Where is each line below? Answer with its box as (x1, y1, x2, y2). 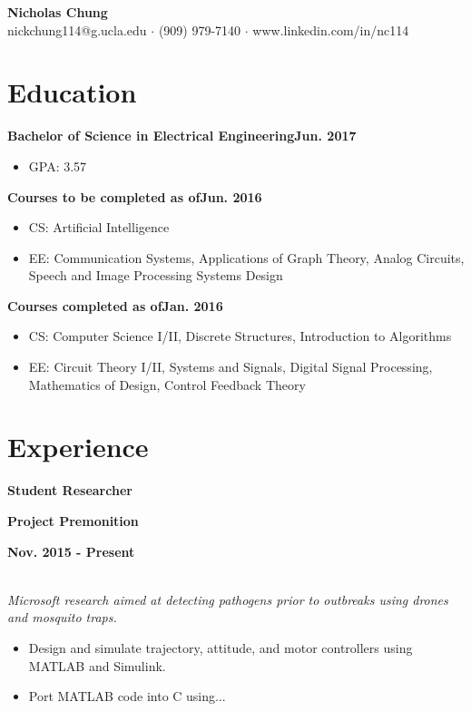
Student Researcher (7, 481, 132, 500)
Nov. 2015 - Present (7, 541, 135, 560)
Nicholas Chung (7, 3, 108, 21)
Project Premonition (7, 511, 139, 530)
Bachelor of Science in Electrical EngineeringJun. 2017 (7, 126, 357, 145)
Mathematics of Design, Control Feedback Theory (28, 375, 306, 394)
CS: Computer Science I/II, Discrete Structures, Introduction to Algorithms (28, 326, 452, 346)
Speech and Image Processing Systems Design (28, 266, 283, 285)
